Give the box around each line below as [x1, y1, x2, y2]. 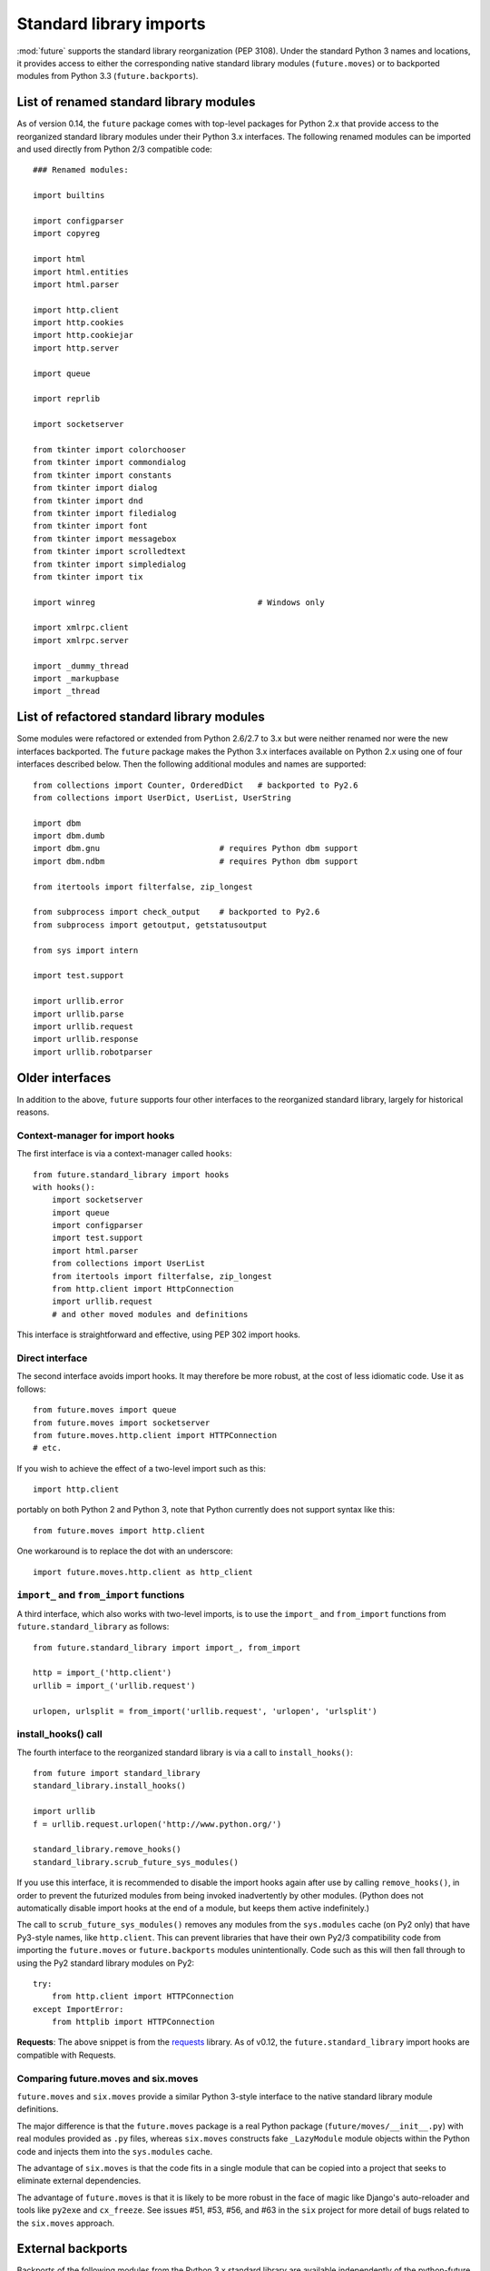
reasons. [16, 1106, 50, 1117]
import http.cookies [33, 318, 124, 328]
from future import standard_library [33, 1768, 201, 1779]
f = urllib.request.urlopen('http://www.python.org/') [33, 1819, 282, 1830]
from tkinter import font [33, 521, 149, 531]
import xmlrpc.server [33, 635, 129, 645]
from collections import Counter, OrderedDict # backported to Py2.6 [33, 779, 358, 790]
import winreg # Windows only [33, 597, 326, 608]
